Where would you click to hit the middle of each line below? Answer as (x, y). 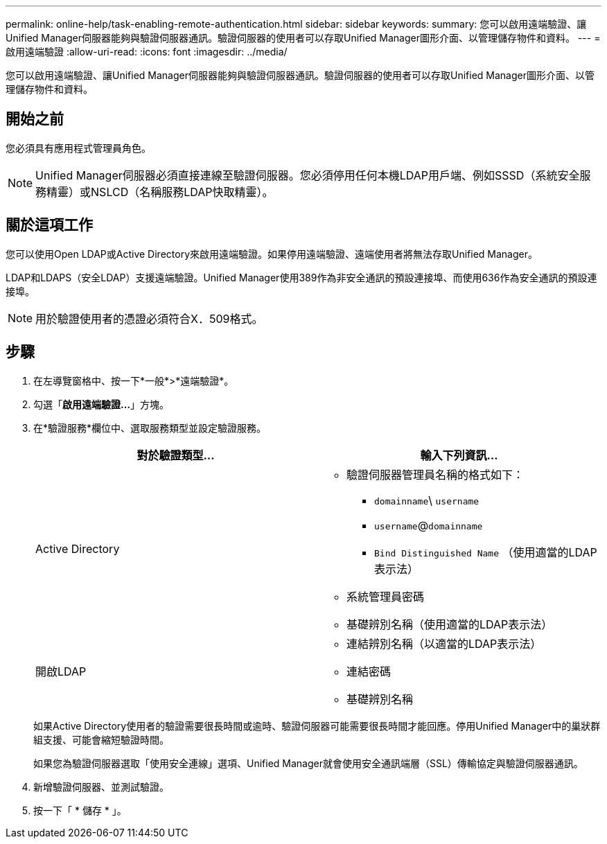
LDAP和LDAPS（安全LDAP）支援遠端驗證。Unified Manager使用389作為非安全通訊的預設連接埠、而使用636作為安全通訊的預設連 (301, 277)
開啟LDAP (61, 671)
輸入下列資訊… (459, 455)
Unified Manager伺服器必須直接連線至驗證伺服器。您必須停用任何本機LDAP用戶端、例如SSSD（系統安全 (308, 175)
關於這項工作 (49, 225)
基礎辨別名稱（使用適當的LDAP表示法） (450, 624)
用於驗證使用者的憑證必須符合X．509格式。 (149, 318)
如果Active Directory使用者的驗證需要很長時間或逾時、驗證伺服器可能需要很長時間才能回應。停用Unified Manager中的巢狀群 (317, 726)
